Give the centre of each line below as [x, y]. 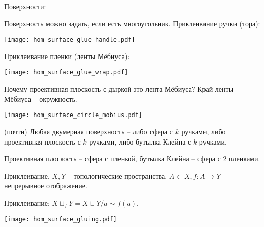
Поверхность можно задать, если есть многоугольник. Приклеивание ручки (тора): [132, 23]
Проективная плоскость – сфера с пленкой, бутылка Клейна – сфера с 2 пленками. [132, 159]
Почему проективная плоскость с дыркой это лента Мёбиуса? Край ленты [119, 89]
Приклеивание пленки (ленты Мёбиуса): [67, 56]
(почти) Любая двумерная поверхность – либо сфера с [89, 131]
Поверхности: [25, 6]
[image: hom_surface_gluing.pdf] [61, 219]
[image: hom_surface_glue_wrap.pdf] [66, 73]
